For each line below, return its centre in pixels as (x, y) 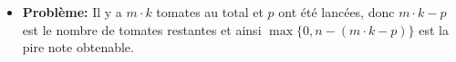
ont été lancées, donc (337, 11)
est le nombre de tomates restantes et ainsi (142, 29)
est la (434, 29)
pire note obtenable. (78, 47)
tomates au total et (210, 11)
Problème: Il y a (72, 11)
